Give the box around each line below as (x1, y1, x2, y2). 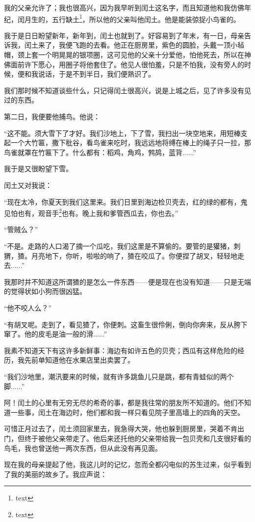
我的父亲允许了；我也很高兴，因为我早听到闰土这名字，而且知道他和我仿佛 (4, 2, 244, 12)
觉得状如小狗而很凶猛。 (10, 286, 86, 296)
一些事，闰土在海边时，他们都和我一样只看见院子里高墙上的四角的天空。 (10, 407, 244, 417)
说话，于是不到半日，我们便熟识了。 (38, 69, 155, 79)
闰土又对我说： (4, 180, 52, 190)
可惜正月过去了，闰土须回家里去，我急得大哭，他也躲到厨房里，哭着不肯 (4, 423, 237, 434)
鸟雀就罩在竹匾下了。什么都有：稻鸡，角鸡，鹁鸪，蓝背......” (4, 147, 197, 157)
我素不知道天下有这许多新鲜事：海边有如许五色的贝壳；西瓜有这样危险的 (4, 345, 237, 355)
